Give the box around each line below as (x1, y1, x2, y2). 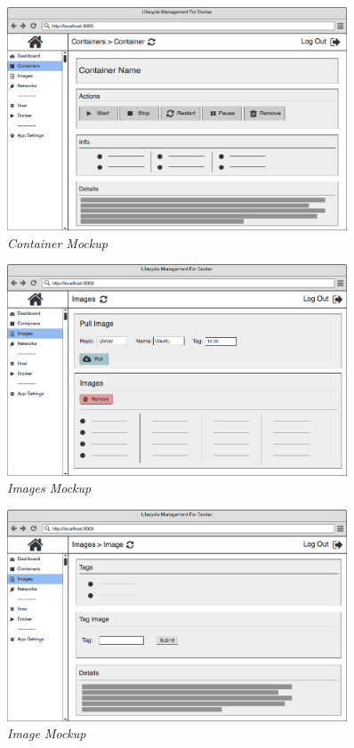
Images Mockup (7, 479, 92, 497)
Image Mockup (7, 724, 86, 743)
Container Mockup (7, 233, 108, 252)
